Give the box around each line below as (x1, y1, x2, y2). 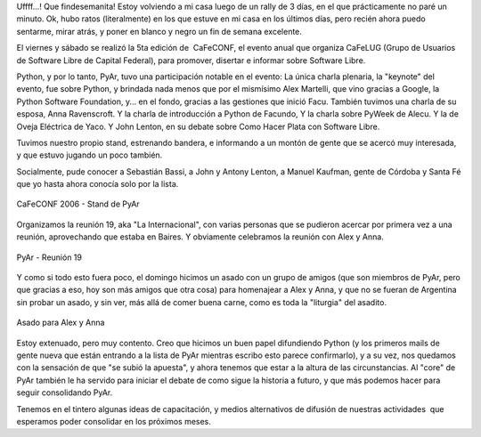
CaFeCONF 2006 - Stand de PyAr (16, 198, 140, 209)
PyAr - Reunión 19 (16, 252, 82, 263)
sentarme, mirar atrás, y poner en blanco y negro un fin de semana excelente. (16, 26, 303, 36)
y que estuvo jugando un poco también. (16, 150, 163, 160)
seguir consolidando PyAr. (16, 387, 113, 398)
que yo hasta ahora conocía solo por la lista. (16, 179, 179, 190)
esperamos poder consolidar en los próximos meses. (16, 416, 211, 426)
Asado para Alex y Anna (16, 317, 105, 328)
